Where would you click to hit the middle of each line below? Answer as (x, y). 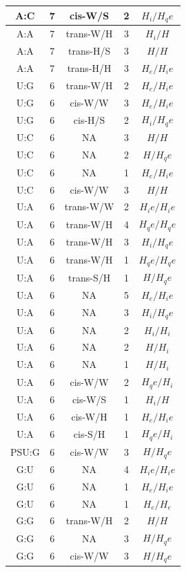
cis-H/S (89, 119)
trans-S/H (90, 277)
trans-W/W (89, 206)
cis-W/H (89, 416)
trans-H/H (89, 67)
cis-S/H (89, 433)
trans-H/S (90, 51)
